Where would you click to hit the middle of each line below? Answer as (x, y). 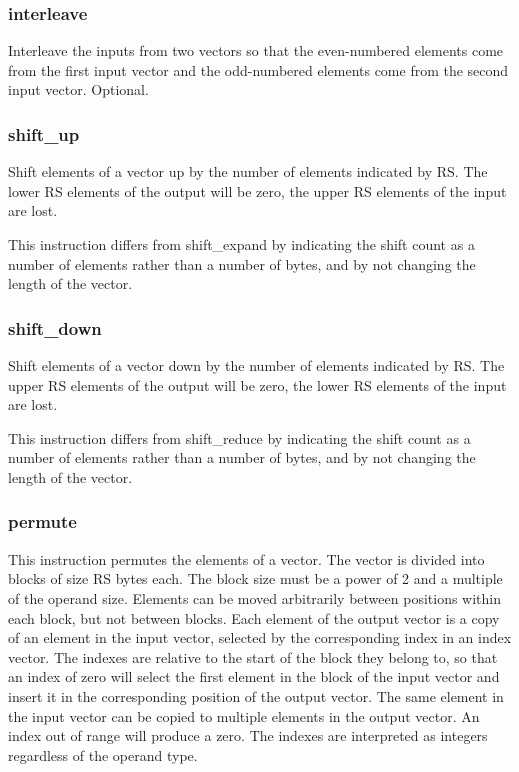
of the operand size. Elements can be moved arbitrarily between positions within (254, 597)
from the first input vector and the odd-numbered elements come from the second (258, 69)
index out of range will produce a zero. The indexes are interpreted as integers (248, 735)
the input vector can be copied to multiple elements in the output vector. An (244, 715)
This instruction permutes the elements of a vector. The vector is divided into (246, 558)
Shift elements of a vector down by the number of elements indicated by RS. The (256, 365)
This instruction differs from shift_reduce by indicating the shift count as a (239, 437)
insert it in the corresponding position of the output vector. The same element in (256, 695)
